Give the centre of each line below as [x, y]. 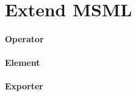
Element [22, 62]
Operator [24, 38]
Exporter [24, 86]
